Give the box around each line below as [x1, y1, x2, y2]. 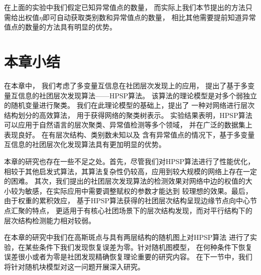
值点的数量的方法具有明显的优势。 [4, 22, 116, 32]
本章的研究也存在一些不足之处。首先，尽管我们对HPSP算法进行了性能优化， [4, 156, 255, 167]
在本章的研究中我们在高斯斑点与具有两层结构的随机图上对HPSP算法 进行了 [4, 232, 250, 242]
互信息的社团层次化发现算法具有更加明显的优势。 [4, 139, 166, 150]
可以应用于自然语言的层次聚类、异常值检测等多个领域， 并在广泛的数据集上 [4, 119, 252, 130]
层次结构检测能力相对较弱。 [4, 215, 95, 225]
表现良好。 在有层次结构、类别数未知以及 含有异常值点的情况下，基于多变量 [4, 129, 255, 140]
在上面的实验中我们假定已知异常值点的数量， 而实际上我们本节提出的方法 [4, 2, 245, 12]
